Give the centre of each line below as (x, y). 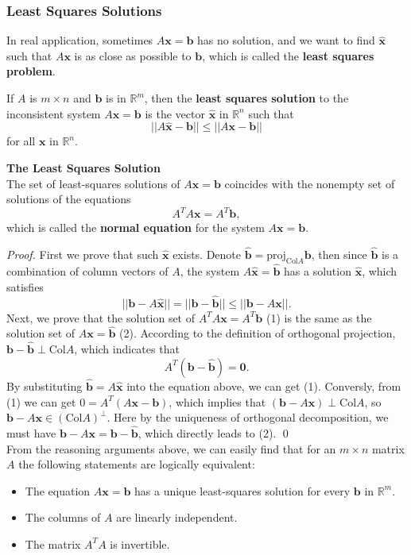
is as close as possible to (133, 55)
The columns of (63, 517)
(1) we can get (41, 401)
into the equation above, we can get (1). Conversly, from (264, 385)
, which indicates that (127, 349)
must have (31, 432)
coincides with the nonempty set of (310, 183)
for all (21, 141)
